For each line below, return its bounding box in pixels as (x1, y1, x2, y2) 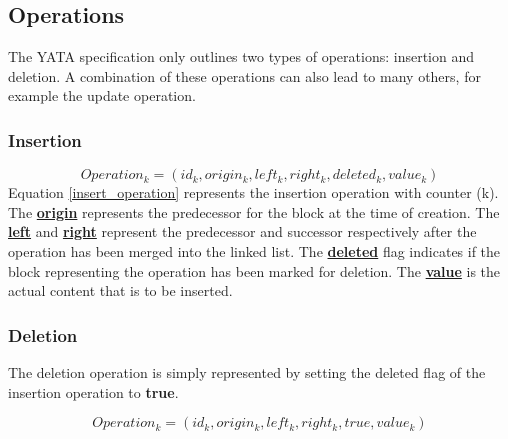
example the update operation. (8, 85, 196, 106)
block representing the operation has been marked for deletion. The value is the (8, 260, 501, 281)
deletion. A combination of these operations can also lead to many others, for (8, 65, 481, 86)
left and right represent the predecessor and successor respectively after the (8, 221, 477, 242)
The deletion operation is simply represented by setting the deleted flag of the (8, 361, 486, 382)
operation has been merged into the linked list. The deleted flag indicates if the (8, 240, 501, 261)
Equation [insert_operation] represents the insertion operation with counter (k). (8, 182, 499, 203)
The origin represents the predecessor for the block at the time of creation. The (8, 201, 500, 222)
